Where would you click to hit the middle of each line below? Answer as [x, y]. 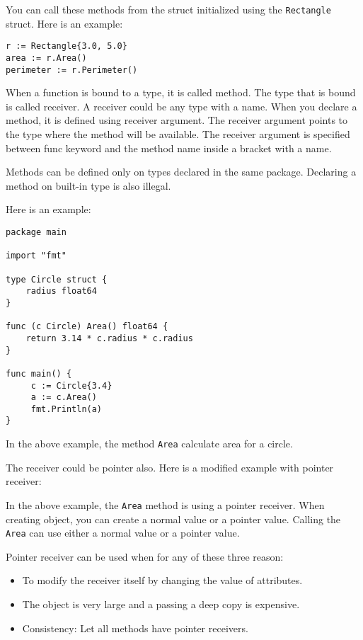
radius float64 [61, 291]
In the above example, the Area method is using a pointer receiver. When [165, 504]
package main [36, 232]
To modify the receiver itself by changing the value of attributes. [162, 580]
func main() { [39, 373]
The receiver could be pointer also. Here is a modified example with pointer [170, 467]
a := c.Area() [64, 398]
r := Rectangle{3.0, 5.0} [67, 46]
